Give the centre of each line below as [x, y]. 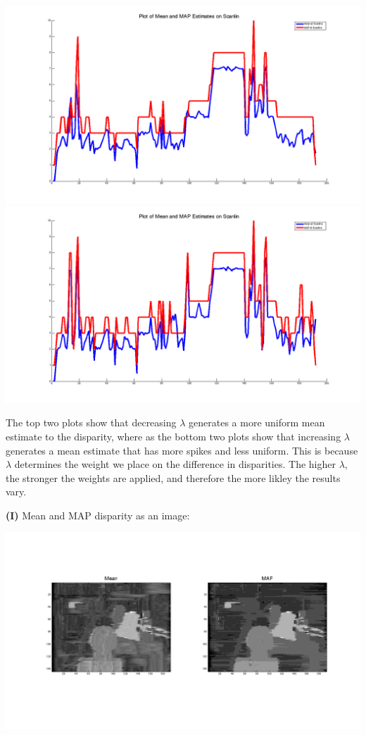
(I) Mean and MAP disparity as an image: [98, 515]
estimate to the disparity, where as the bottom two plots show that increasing [173, 436]
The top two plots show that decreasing [91, 422]
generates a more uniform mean [257, 422]
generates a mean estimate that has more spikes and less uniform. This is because [182, 450]
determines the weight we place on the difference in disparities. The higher [175, 464]
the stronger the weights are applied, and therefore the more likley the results [173, 477]
